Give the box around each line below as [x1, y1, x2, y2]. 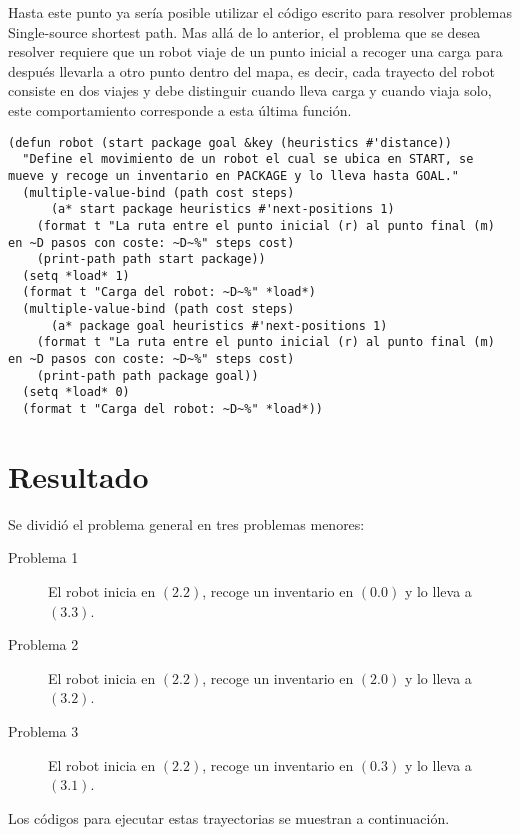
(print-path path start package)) [36, 252, 266, 267]
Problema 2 [8, 634, 79, 655]
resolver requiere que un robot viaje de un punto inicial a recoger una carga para [8, 41, 503, 62]
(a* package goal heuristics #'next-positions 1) [50, 318, 388, 333]
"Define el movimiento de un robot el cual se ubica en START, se [22, 152, 474, 167]
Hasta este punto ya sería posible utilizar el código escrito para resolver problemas [8, 2, 512, 22]
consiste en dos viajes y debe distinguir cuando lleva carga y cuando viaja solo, [8, 80, 492, 101]
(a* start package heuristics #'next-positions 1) [50, 202, 395, 217]
